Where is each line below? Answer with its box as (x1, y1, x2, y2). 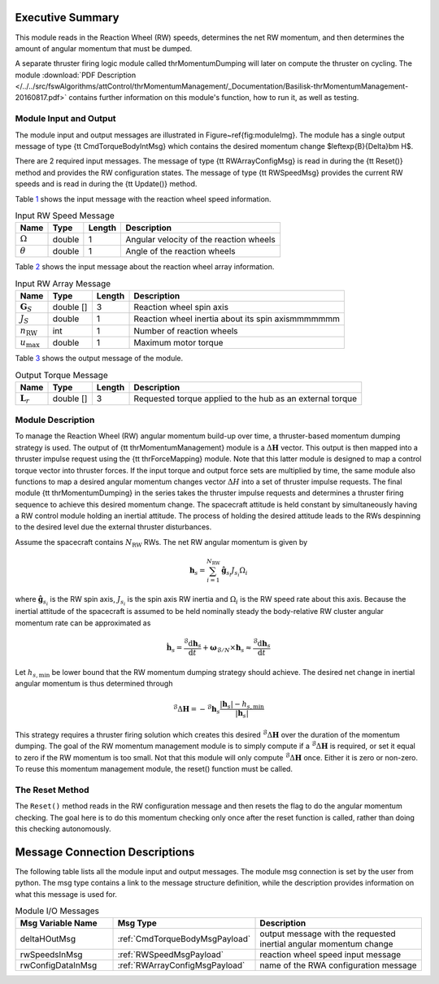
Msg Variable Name (20, 917, 98, 929)
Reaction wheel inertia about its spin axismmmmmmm (133, 313, 341, 324)
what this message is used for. (15, 889, 118, 899)
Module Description (15, 414, 95, 425)
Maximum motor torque (133, 337, 224, 349)
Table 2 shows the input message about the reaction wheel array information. (15, 262, 275, 272)
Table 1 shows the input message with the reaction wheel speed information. (15, 194, 272, 203)
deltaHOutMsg (20, 934, 76, 945)
